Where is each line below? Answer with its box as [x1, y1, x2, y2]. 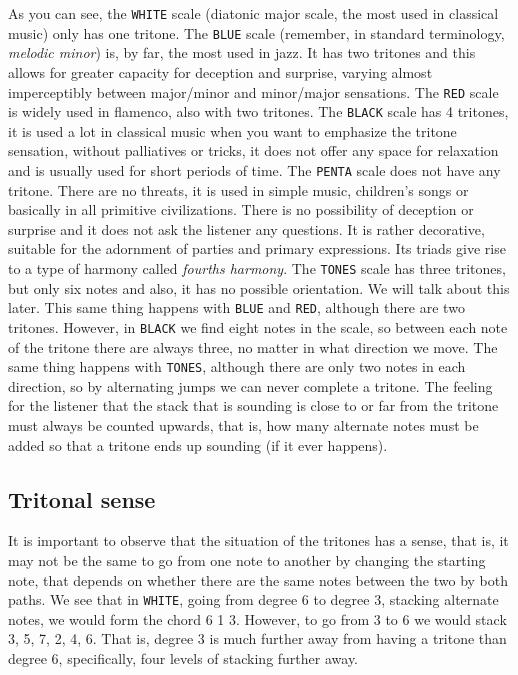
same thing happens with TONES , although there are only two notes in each [8, 356, 466, 377]
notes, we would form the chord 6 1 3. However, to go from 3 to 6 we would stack [8, 608, 507, 629]
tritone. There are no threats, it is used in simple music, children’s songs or [8, 179, 469, 200]
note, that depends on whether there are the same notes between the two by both [8, 569, 509, 590]
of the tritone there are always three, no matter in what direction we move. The [8, 336, 498, 357]
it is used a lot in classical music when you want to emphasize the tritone [8, 120, 457, 141]
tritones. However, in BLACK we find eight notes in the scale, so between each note [8, 316, 508, 337]
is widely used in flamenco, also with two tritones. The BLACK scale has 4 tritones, [8, 101, 509, 122]
